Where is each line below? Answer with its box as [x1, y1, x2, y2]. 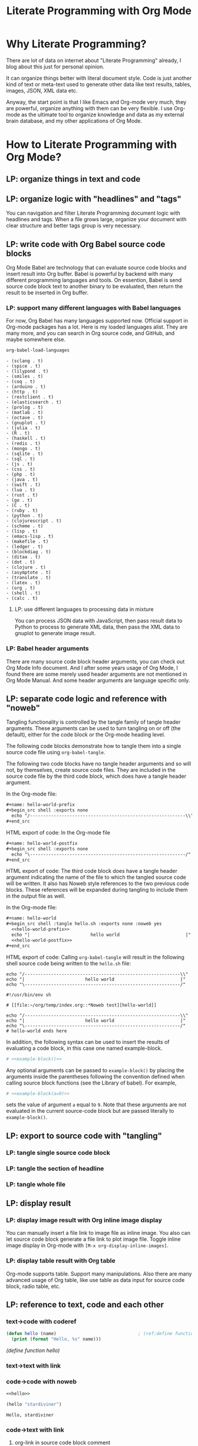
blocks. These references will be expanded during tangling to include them [6, 886, 188, 893]
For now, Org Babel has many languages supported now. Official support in [6, 317, 189, 324]
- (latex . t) [6, 580, 41, 586]
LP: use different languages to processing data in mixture [14, 606, 154, 613]
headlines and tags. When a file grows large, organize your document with [6, 216, 187, 223]
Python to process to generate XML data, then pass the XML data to [14, 623, 180, 630]
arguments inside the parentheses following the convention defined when [6, 1073, 185, 1080]
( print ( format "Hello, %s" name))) [11, 1336, 101, 1342]
